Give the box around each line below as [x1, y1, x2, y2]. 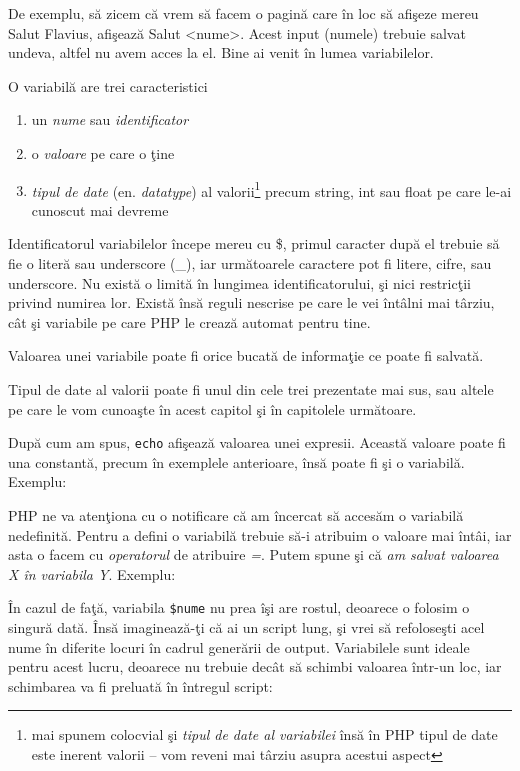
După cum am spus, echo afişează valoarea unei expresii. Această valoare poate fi [8, 432, 506, 453]
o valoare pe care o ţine [31, 142, 175, 163]
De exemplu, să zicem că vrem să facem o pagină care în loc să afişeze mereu [8, 3, 479, 23]
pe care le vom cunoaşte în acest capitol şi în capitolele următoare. [8, 398, 417, 419]
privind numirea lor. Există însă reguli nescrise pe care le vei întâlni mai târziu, [8, 292, 495, 313]
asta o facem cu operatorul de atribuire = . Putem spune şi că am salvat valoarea [8, 544, 499, 565]
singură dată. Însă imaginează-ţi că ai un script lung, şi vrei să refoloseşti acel [8, 617, 485, 638]
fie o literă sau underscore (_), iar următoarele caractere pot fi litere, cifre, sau [8, 253, 492, 273]
